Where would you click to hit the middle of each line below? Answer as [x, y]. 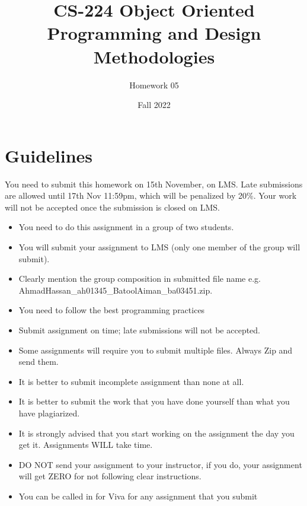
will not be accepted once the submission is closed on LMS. [112, 207]
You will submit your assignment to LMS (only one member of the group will [159, 247]
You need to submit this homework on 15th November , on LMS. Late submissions [154, 184]
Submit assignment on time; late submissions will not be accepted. [140, 330]
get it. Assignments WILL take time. [86, 445]
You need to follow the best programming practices [112, 310]
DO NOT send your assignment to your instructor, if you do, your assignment [160, 464]
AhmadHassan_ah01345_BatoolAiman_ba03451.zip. [116, 290]
